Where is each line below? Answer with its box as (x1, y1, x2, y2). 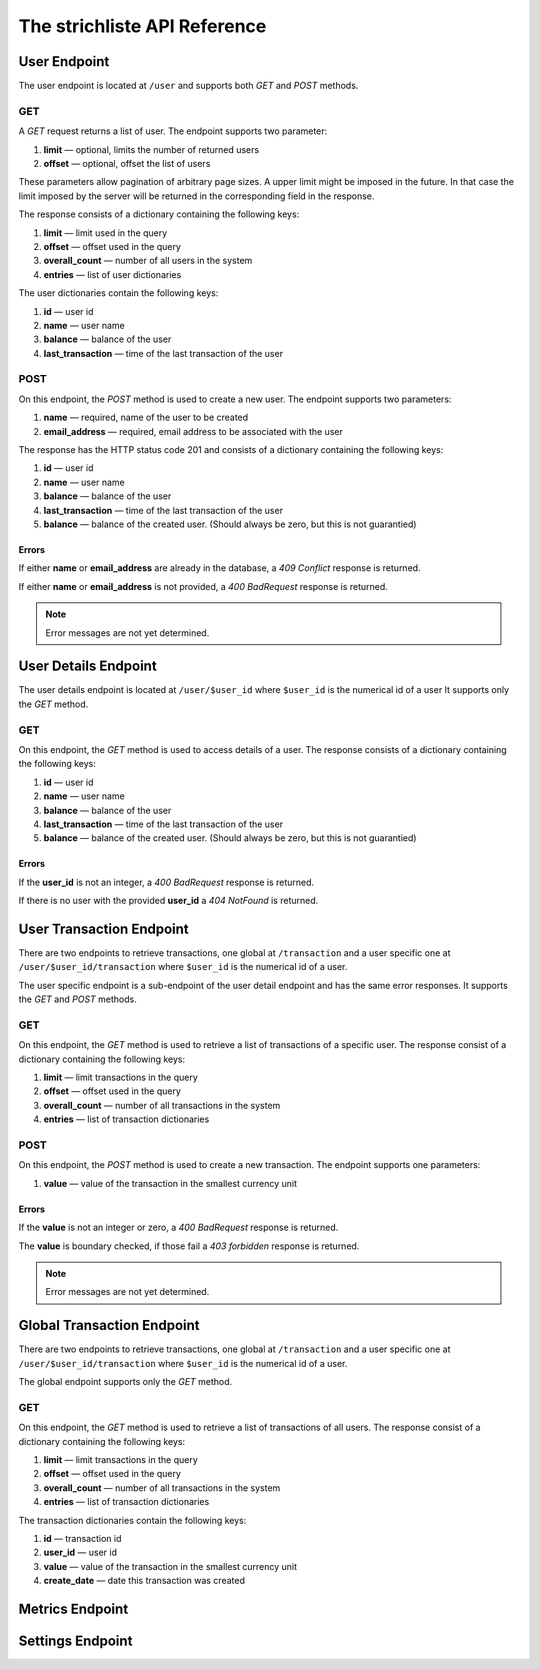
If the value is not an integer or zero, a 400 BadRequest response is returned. (18, 1221, 339, 1234)
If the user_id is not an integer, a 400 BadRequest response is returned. (18, 876, 315, 888)
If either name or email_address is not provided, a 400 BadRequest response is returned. (18, 580, 389, 592)
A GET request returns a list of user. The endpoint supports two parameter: (18, 125, 328, 137)
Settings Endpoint (18, 1632, 133, 1649)
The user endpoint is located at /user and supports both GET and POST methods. (18, 80, 359, 92)
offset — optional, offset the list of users (43, 157, 211, 169)
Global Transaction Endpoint (18, 1317, 200, 1334)
